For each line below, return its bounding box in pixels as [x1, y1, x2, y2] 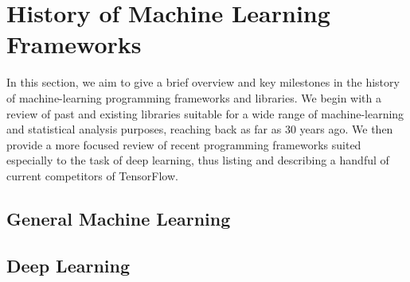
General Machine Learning [6, 206, 231, 230]
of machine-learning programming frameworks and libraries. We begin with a [6, 89, 382, 106]
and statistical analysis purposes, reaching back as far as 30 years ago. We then [6, 121, 393, 137]
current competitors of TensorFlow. [6, 167, 178, 183]
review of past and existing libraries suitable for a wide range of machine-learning [6, 105, 404, 122]
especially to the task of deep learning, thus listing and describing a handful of [6, 152, 389, 168]
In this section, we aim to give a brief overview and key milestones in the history [6, 74, 400, 91]
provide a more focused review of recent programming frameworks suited [6, 136, 361, 153]
